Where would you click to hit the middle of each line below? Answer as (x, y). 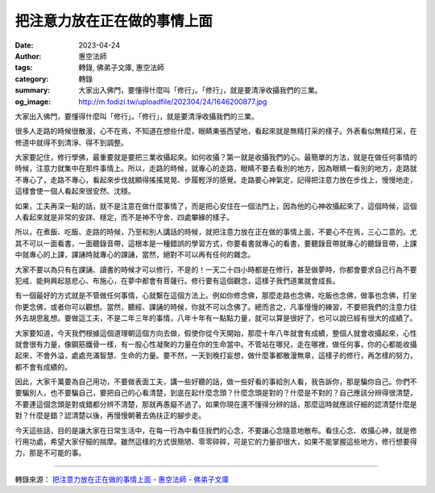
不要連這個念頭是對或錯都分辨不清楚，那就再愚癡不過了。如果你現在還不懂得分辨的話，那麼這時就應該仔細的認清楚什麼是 (216, 404)
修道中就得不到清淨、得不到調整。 (71, 142)
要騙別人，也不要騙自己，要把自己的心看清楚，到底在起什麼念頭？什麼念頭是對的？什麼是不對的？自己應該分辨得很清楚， (216, 393)
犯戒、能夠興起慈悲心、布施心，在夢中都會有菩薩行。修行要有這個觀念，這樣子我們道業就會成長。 (177, 280)
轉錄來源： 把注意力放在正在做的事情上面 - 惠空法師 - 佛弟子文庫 (122, 479)
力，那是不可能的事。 (50, 453)
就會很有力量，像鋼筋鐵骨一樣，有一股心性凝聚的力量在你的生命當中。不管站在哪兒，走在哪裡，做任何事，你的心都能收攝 (216, 344)
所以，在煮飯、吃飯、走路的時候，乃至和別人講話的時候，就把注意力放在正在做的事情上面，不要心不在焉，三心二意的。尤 (216, 232)
